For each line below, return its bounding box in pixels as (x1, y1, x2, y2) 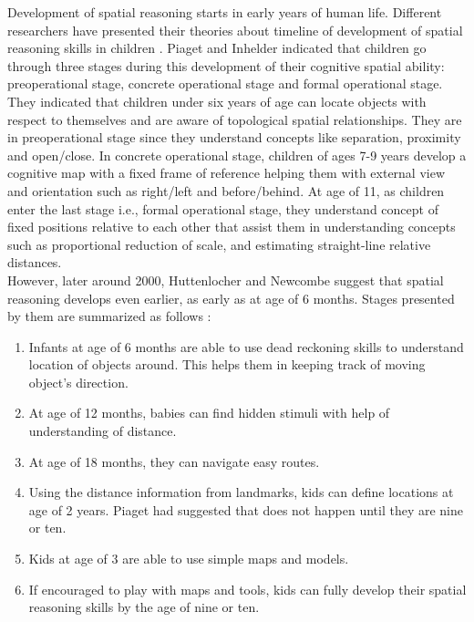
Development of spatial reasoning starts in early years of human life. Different (7, 3, 442, 21)
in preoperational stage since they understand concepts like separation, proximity (7, 128, 461, 147)
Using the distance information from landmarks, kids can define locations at (28, 482, 454, 502)
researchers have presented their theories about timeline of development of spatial (7, 20, 463, 39)
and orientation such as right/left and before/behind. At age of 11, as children (7, 181, 445, 200)
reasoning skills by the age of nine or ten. (28, 597, 260, 617)
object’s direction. (28, 372, 129, 391)
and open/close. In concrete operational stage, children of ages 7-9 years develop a (7, 145, 467, 164)
